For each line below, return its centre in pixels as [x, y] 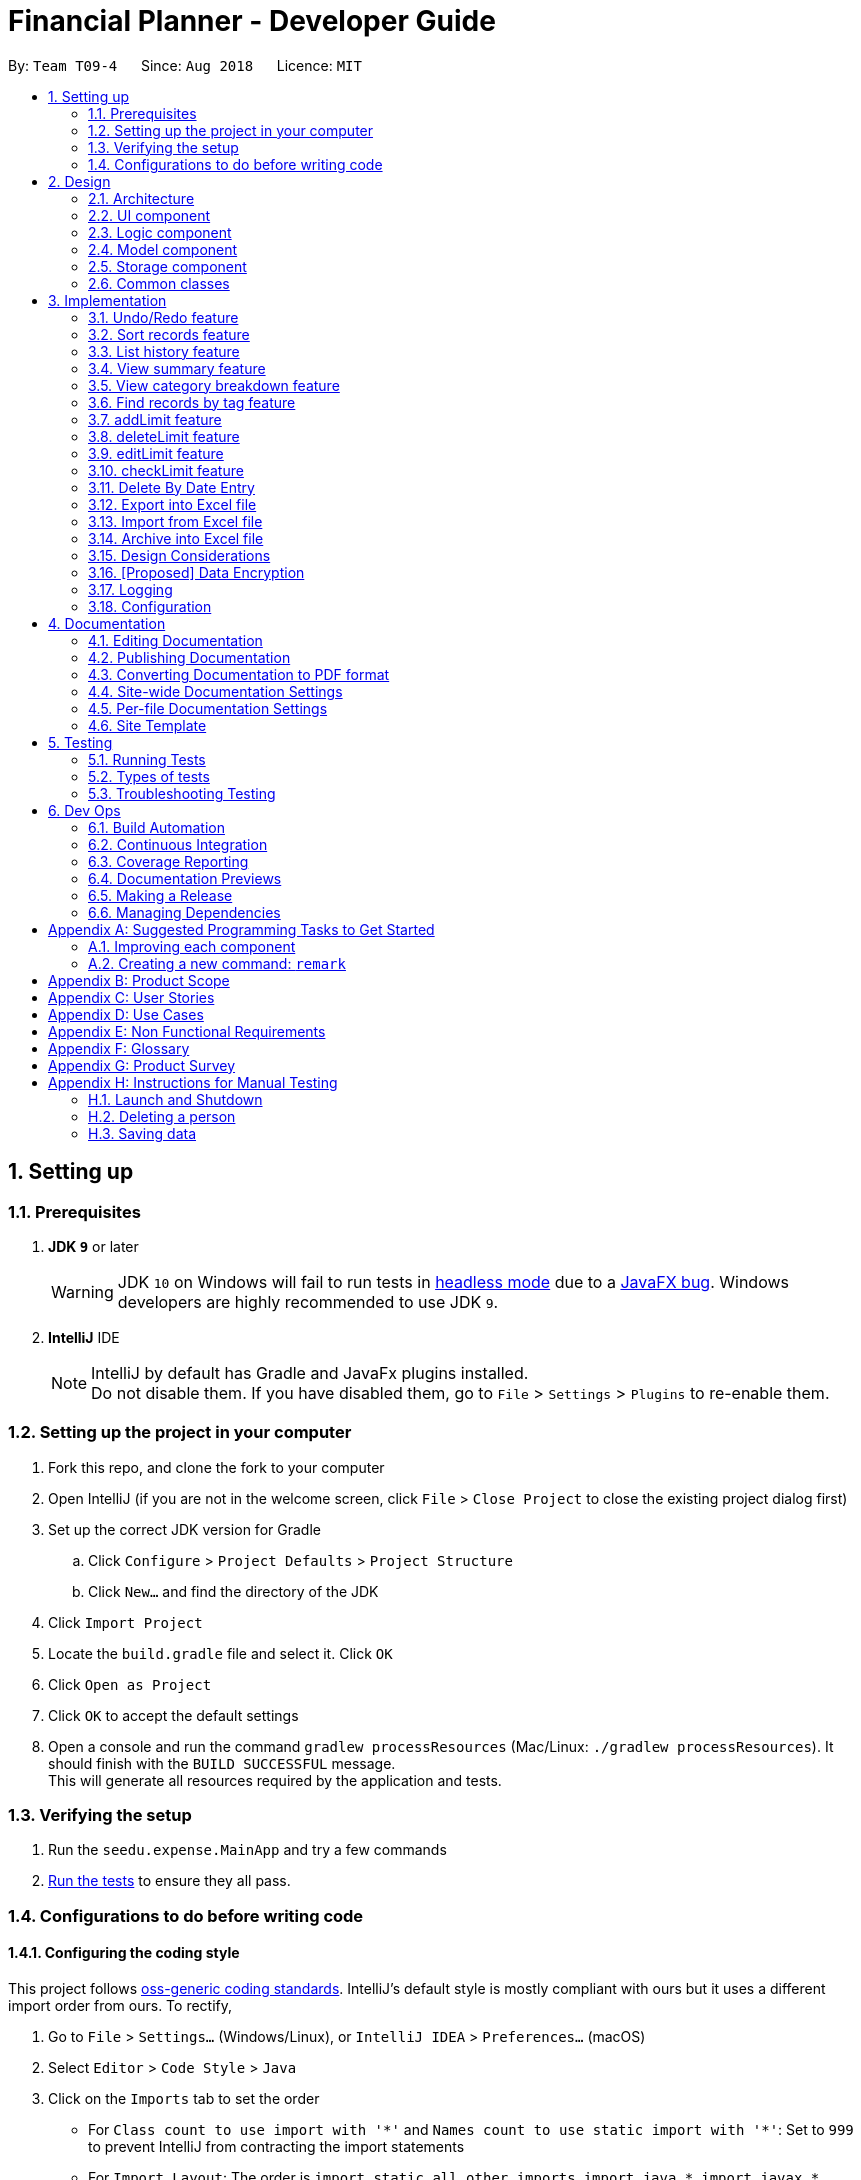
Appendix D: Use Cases [126, 1014]
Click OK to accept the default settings [173, 1715]
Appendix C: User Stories [131, 997]
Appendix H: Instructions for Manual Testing [193, 1082]
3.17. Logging [130, 589]
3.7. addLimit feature [155, 419]
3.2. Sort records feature [169, 334]
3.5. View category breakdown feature [214, 385]
